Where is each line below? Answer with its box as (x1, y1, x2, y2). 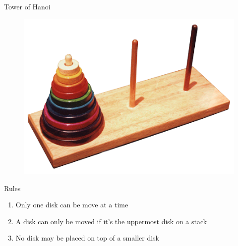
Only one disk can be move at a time (15, 199, 128, 210)
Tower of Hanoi (4, 1, 51, 11)
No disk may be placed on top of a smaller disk (15, 233, 159, 243)
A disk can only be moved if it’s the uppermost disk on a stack (15, 216, 207, 226)
